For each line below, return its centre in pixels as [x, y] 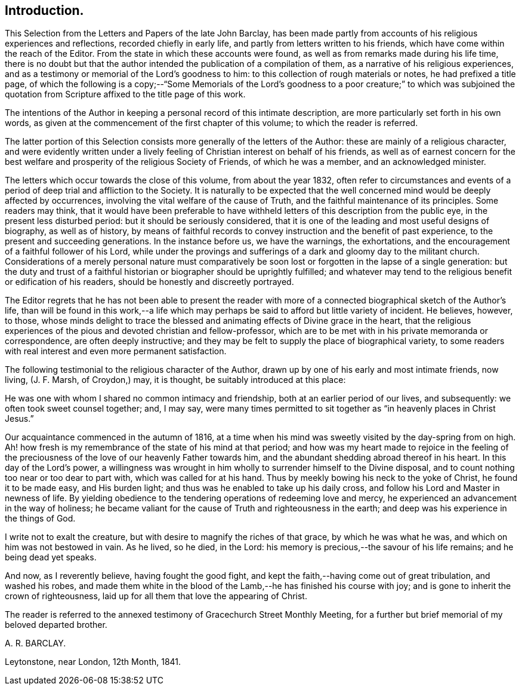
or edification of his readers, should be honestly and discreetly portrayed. [149, 282]
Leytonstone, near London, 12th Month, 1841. [93, 662]
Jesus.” [19, 419]
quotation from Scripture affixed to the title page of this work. [125, 94]
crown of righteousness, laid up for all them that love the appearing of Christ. [156, 596]
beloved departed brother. [56, 625]
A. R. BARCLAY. [35, 643]
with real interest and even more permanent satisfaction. [116, 351]
